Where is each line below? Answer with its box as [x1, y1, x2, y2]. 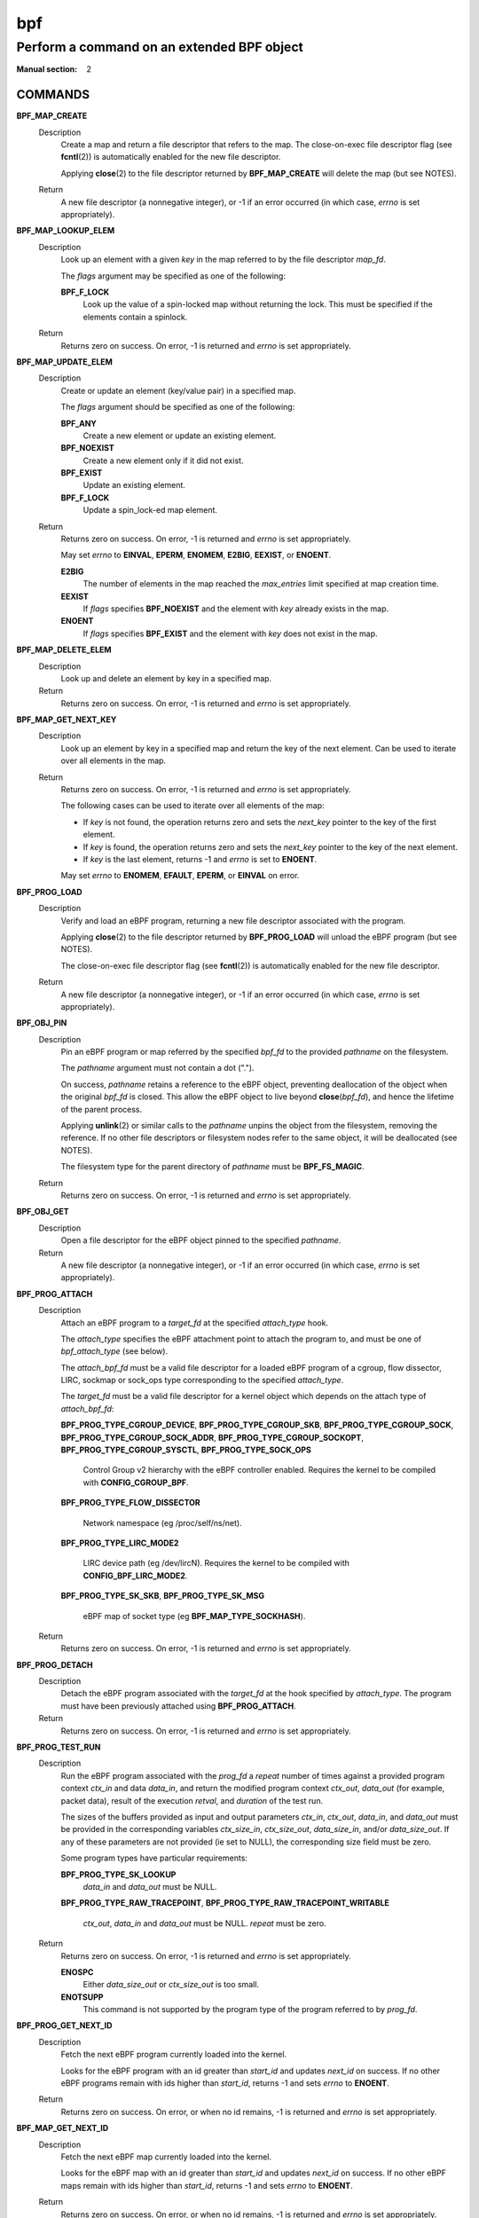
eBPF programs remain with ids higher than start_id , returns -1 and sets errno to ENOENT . [60, 2078, 389, 2088]
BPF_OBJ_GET [16, 1207, 70, 1217]
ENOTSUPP [60, 1992, 104, 2002]
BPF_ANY [60, 418, 98, 429]
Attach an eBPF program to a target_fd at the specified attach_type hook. [60, 1317, 328, 1328]
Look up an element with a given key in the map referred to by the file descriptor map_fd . [60, 254, 386, 265]
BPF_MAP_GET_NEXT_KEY [16, 714, 117, 725]
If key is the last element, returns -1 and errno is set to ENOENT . [82, 854, 318, 864]
